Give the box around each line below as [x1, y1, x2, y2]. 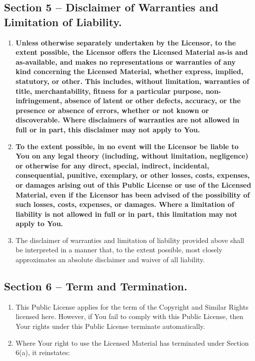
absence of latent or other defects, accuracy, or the [64, 95, 241, 106]
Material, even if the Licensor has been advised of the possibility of [15, 189, 250, 200]
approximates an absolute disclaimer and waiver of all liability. [15, 254, 205, 265]
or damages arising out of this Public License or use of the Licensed [15, 179, 252, 190]
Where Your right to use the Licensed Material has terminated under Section [15, 337, 249, 348]
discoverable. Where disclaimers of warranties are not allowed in [15, 115, 240, 125]
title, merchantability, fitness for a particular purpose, [15, 85, 203, 96]
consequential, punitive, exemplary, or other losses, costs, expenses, [15, 170, 250, 180]
